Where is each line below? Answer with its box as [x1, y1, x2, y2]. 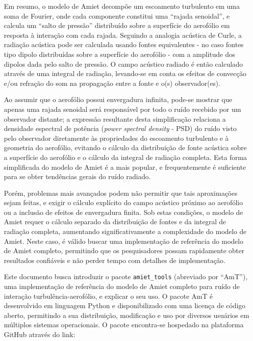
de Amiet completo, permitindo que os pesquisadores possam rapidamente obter [4, 245, 245, 256]
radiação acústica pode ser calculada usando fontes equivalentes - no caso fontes [4, 39, 244, 50]
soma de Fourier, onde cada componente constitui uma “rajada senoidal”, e [4, 10, 230, 21]
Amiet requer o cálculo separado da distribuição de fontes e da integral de [4, 216, 226, 227]
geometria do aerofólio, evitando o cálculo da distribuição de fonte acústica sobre [4, 142, 247, 153]
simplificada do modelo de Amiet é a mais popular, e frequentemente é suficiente [4, 161, 246, 172]
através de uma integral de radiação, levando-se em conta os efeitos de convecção [4, 68, 247, 79]
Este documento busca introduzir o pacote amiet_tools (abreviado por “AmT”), [4, 271, 248, 282]
